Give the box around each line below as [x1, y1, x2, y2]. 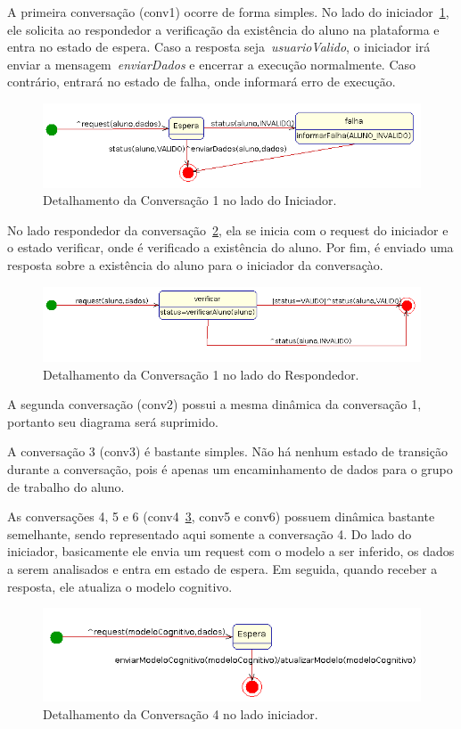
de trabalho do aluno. [7, 477, 125, 496]
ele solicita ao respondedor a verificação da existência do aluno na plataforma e [7, 20, 440, 38]
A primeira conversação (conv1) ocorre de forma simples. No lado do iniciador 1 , [7, 3, 449, 20]
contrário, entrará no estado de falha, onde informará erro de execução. [7, 72, 396, 91]
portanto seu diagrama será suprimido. [7, 412, 218, 430]
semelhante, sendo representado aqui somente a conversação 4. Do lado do [7, 524, 412, 543]
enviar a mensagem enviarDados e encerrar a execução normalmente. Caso [7, 54, 416, 73]
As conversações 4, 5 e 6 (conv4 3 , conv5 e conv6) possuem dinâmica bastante [7, 507, 435, 526]
